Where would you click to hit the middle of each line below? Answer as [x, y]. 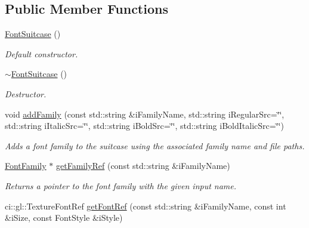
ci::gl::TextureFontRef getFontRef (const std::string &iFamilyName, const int [146, 206]
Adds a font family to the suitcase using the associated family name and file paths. [155, 145]
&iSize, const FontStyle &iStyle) [64, 218]
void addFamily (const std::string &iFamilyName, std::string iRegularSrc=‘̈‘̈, [145, 114]
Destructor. [26, 93]
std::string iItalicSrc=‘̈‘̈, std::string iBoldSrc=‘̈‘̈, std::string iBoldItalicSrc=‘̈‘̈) [144, 126]
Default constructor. [41, 53]
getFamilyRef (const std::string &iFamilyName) [143, 166]
